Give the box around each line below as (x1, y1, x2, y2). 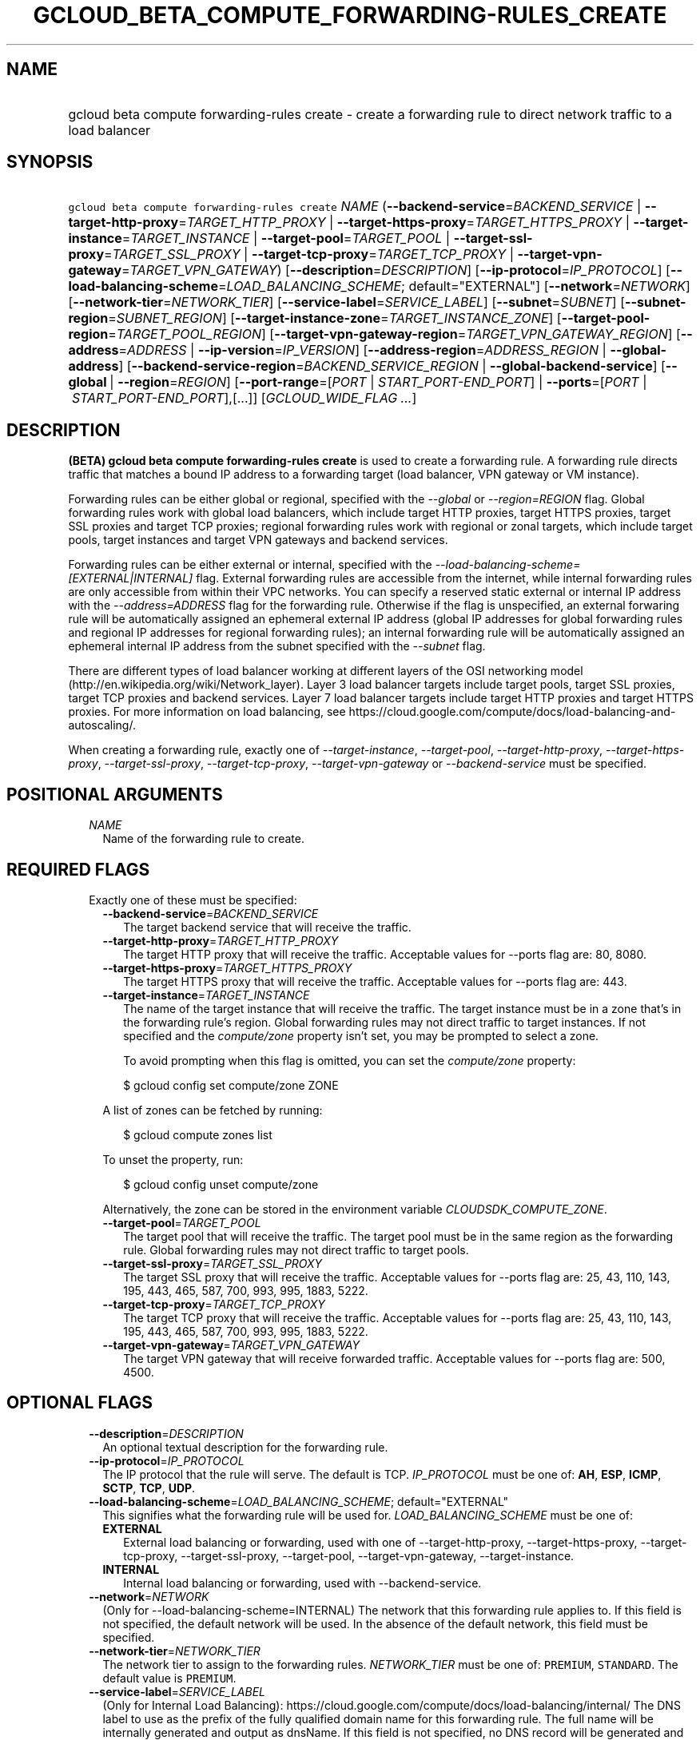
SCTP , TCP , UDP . (102, 1480, 196, 1495)
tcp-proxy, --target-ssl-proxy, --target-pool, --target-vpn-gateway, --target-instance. (123, 1548, 575, 1563)
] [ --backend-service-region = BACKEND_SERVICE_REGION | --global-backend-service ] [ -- (118, 358, 678, 375)
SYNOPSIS (6, 152, 93, 173)
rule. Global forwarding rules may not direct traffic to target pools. (123, 1242, 469, 1257)
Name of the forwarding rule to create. (102, 832, 304, 846)
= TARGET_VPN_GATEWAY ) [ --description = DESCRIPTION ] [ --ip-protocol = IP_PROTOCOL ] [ (121, 262, 670, 279)
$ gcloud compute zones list (123, 1127, 272, 1142)
